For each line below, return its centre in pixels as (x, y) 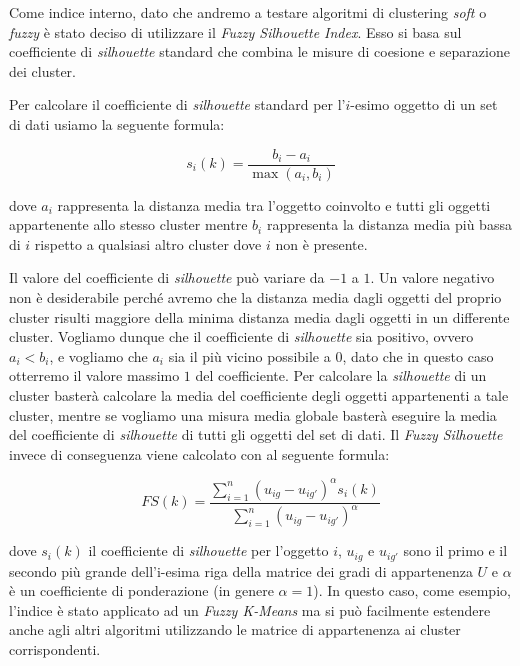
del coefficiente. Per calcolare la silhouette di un (341, 375)
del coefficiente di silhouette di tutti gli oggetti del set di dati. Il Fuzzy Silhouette (256, 434)
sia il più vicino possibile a (249, 355)
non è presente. (321, 243)
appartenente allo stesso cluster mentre (128, 224)
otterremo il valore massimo (94, 375)
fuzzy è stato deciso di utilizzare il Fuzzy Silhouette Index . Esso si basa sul (235, 31)
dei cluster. (43, 70)
